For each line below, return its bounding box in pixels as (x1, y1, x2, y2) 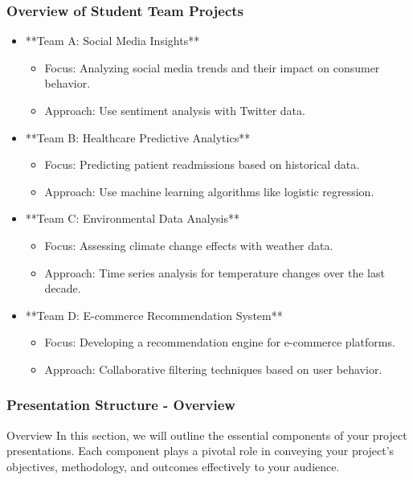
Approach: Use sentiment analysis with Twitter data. (44, 102, 305, 118)
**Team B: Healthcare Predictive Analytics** (25, 129, 251, 146)
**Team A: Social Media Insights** (25, 32, 200, 49)
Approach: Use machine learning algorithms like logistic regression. (44, 183, 374, 199)
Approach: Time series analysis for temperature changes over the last (44, 264, 385, 281)
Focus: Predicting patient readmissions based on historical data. (44, 156, 360, 173)
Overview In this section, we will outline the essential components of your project (6, 426, 407, 443)
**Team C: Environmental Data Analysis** (25, 210, 239, 227)
